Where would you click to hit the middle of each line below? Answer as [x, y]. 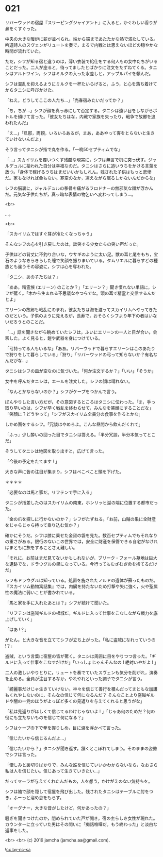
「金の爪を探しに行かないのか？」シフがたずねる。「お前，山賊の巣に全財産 [81, 519]
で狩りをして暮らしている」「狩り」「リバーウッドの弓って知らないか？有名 [79, 354]
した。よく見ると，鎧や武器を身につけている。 [56, 338]
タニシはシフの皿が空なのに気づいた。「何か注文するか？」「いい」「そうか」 [81, 371]
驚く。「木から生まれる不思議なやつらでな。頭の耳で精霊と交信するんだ [85, 293]
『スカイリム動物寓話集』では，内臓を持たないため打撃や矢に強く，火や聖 [79, 586]
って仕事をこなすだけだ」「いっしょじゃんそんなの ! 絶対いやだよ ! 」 [90, 662]
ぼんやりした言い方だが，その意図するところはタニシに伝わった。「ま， [76, 402]
